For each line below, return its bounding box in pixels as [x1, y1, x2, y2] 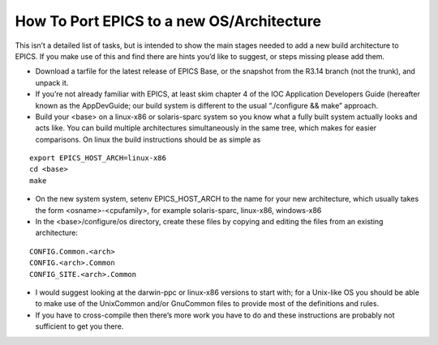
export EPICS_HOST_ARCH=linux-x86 [29, 154, 166, 163]
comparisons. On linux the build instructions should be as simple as [35, 134, 261, 144]
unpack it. [35, 78, 69, 87]
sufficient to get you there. [35, 322, 124, 331]
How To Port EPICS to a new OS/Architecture [15, 12, 322, 30]
